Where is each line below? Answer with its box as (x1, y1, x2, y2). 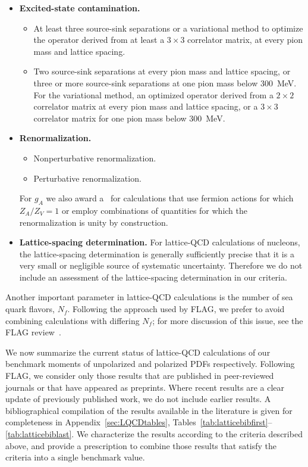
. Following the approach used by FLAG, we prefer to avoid (67, 303, 285, 315)
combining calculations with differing (5, 314, 140, 326)
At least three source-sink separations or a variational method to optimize (33, 21, 303, 34)
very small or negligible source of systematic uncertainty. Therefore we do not (19, 259, 303, 272)
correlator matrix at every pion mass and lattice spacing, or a (33, 100, 258, 113)
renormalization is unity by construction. (19, 216, 168, 228)
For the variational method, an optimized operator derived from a (33, 88, 274, 101)
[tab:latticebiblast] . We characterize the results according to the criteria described (5, 428, 303, 440)
